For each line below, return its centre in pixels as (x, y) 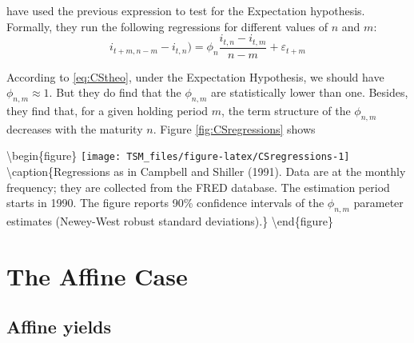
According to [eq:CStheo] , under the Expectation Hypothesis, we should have (195, 76)
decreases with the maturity (75, 128)
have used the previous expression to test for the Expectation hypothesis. (186, 10)
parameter (378, 203)
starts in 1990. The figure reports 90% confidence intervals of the (165, 203)
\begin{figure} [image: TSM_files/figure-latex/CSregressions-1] (178, 156)
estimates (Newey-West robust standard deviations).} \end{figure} (170, 221)
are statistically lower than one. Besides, (310, 92)
